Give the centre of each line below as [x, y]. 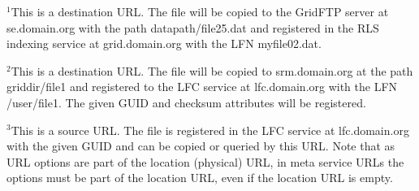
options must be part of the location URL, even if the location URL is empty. [200, 178]
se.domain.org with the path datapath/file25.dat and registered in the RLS [193, 27]
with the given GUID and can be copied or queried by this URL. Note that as [201, 146]
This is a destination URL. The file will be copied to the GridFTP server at [200, 11]
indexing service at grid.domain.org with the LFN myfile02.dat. [164, 43]
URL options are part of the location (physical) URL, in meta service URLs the [205, 161]
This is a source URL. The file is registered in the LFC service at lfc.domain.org [210, 130]
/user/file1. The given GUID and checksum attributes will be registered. [186, 102]
